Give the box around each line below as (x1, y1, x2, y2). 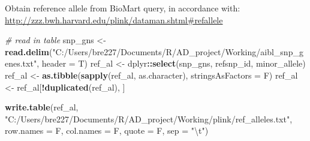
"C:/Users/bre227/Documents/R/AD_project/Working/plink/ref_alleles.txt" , (5, 112, 293, 125)
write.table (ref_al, (5, 101, 79, 113)
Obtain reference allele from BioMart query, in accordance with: (5, 2, 240, 14)
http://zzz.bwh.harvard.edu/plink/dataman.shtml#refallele (5, 13, 223, 26)
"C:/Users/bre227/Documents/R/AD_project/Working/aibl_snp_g (52, 45, 303, 58)
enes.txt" (5, 57, 37, 70)
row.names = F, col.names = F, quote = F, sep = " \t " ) (5, 124, 209, 137)
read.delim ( (5, 45, 53, 58)
